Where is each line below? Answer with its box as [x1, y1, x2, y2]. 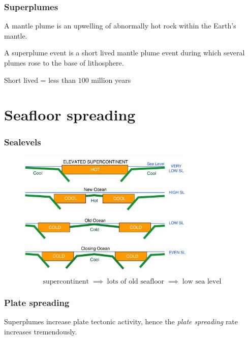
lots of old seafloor [107, 278, 164, 286]
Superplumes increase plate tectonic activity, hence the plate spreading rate [4, 316, 238, 327]
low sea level [182, 278, 222, 286]
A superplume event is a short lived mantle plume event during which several [4, 47, 245, 58]
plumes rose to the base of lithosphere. [4, 57, 124, 68]
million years [91, 74, 131, 85]
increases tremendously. [4, 326, 77, 336]
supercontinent [43, 278, 89, 286]
